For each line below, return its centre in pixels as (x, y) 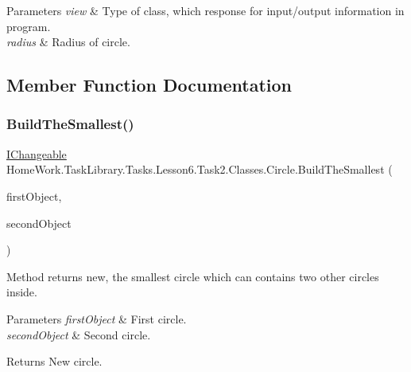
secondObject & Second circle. (79, 334)
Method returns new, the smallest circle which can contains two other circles (193, 276)
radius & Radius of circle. (68, 42)
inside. (22, 292)
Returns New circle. (54, 361)
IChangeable (37, 153)
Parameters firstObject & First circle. (97, 318)
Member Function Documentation (149, 85)
